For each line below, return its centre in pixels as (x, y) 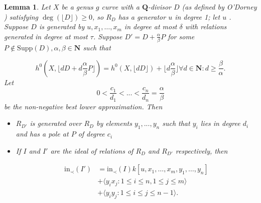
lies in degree (220, 123)
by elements (114, 123)
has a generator (142, 16)
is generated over (56, 123)
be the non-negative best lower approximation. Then (83, 106)
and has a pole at (42, 134)
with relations (206, 26)
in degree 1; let (198, 16)
